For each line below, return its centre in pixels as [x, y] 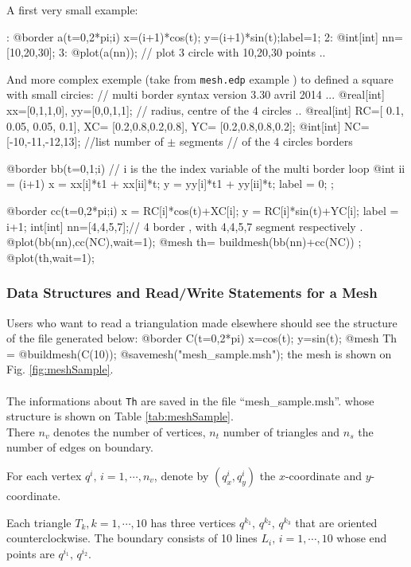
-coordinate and [324, 475]
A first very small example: [72, 10]
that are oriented [336, 522]
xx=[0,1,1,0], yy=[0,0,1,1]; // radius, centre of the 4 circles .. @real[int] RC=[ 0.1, [205, 110]
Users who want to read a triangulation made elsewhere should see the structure [202, 322]
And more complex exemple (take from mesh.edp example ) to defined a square [200, 78]
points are [31, 553]
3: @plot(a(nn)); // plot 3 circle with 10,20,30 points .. [192, 52]
